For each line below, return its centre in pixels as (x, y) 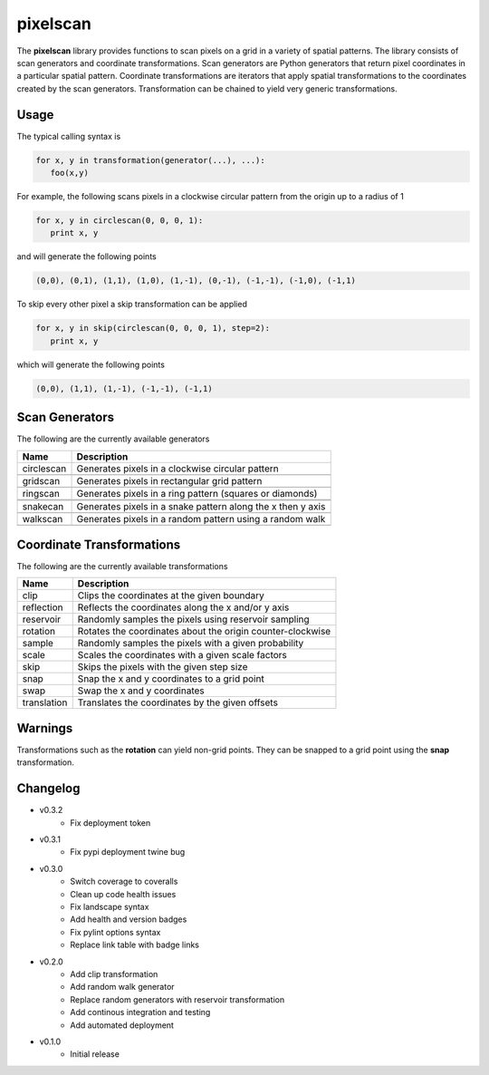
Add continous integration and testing (140, 1012)
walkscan (43, 518)
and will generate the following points (87, 257)
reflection (43, 607)
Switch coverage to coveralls (124, 881)
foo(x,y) (70, 173)
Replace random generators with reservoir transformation (177, 999)
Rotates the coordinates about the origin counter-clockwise (204, 632)
